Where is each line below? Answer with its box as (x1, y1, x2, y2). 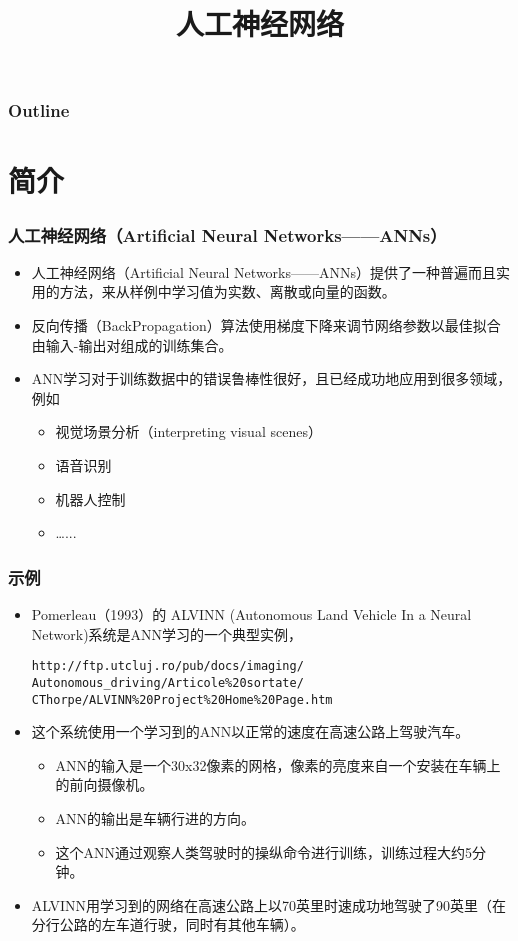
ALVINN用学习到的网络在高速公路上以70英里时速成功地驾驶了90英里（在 (31, 894, 507, 915)
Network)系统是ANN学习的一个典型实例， (31, 623, 303, 644)
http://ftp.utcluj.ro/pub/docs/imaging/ (31, 659, 304, 674)
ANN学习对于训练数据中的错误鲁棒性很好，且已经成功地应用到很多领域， (31, 368, 512, 389)
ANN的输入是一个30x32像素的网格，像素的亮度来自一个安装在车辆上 (55, 754, 501, 775)
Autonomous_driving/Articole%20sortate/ (31, 675, 304, 690)
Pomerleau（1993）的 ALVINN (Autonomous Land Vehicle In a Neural (31, 604, 472, 625)
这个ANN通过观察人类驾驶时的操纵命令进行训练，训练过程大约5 (55, 841, 473, 862)
